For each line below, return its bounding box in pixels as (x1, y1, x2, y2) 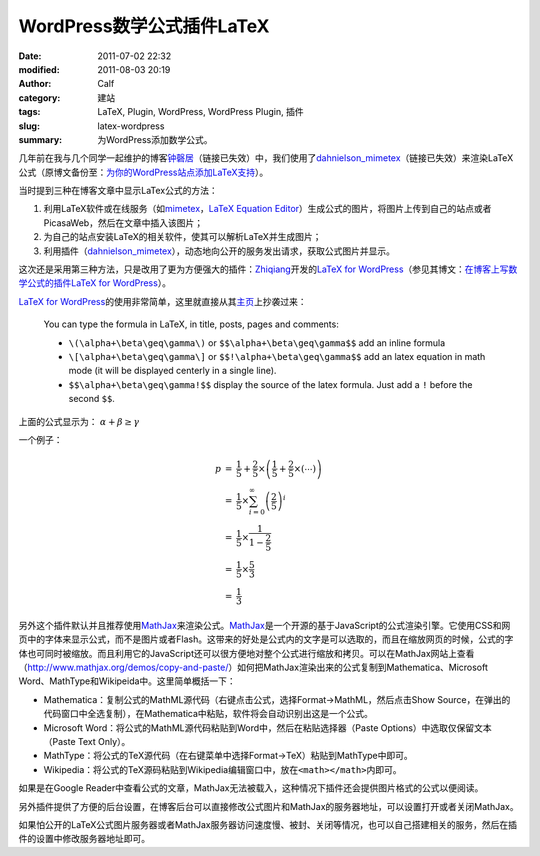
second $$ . (68, 393, 115, 405)
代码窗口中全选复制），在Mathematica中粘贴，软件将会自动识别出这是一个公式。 (43, 708, 374, 720)
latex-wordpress (97, 120, 165, 132)
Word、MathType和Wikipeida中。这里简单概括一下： (18, 675, 237, 687)
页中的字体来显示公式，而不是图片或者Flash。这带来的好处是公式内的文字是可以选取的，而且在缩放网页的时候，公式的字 (18, 633, 514, 645)
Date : (18, 50, 42, 62)
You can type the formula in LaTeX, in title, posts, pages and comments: (43, 318, 339, 330)
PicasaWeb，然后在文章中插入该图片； (43, 216, 204, 229)
